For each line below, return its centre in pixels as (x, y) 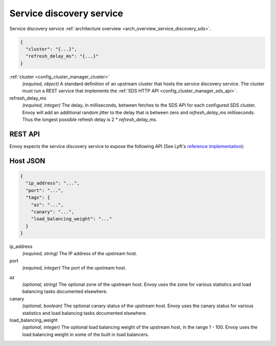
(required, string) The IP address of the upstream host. (80, 254)
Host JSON (27, 161)
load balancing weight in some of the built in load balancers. (86, 334)
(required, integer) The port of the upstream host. (74, 268)
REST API (25, 134)
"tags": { (38, 197)
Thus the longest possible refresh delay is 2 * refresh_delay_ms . (90, 119)
